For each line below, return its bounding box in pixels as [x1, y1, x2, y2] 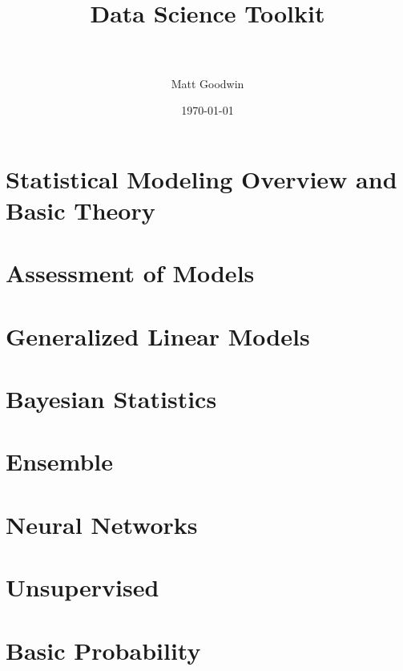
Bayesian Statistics [6, 382, 217, 414]
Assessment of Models [6, 257, 255, 289]
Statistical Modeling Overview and [6, 162, 397, 195]
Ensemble [6, 445, 114, 478]
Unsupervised [6, 571, 159, 604]
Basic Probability [6, 633, 201, 666]
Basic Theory [6, 193, 155, 226]
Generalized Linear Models [6, 319, 310, 352]
